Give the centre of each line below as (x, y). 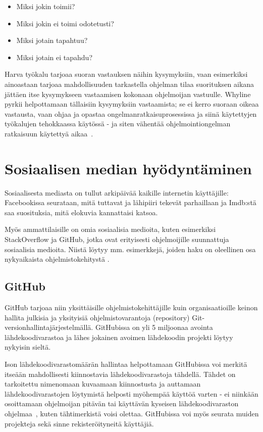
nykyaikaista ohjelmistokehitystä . (57, 259)
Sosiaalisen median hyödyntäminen (128, 168)
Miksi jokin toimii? (46, 6)
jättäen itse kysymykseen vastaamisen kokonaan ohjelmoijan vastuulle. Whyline (128, 94)
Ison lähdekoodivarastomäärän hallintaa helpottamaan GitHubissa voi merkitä (126, 364)
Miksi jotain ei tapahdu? (55, 57)
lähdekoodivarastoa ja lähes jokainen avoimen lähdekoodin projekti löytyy (119, 337)
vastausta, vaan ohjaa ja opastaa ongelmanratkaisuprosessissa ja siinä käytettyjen (131, 113)
